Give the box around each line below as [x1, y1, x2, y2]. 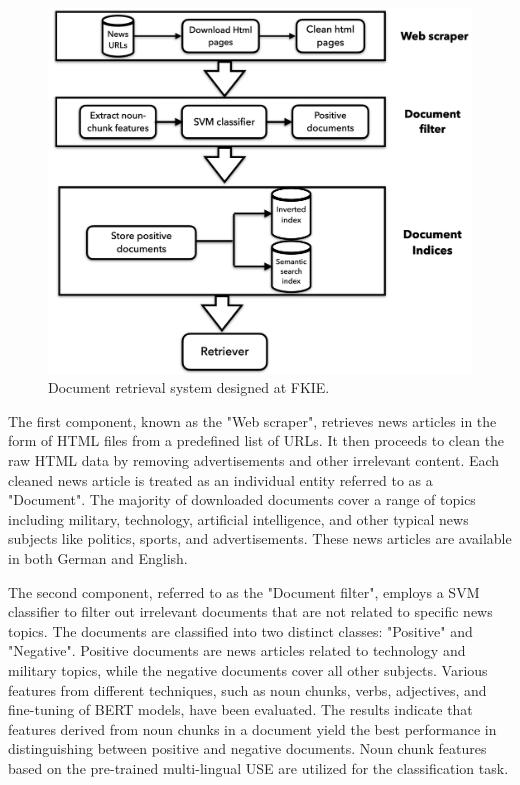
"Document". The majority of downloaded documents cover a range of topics [8, 489, 476, 510]
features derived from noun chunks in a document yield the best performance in [8, 718, 497, 739]
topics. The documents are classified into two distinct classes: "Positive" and [8, 620, 473, 641]
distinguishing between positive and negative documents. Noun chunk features [8, 738, 487, 759]
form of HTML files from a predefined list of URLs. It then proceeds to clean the [8, 430, 505, 451]
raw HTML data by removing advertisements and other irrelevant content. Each [8, 449, 500, 470]
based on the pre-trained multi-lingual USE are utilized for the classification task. [8, 757, 509, 778]
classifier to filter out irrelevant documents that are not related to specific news [8, 601, 493, 622]
